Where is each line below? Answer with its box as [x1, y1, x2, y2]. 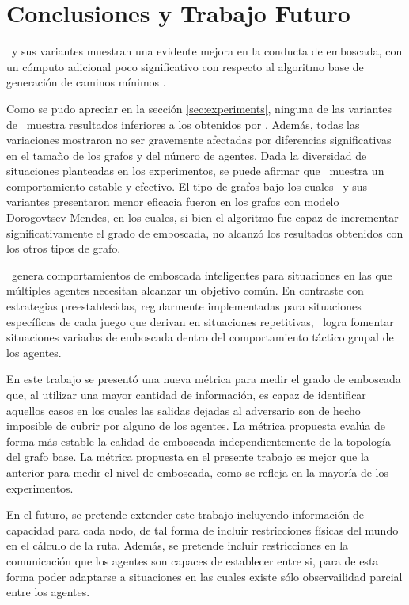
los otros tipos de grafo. [6, 240, 121, 257]
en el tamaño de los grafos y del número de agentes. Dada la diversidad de [6, 146, 367, 163]
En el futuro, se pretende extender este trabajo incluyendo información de [6, 506, 365, 523]
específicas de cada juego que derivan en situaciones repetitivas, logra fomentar [6, 313, 394, 329]
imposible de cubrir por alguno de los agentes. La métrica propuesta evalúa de [6, 417, 386, 434]
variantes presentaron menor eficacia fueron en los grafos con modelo [6, 193, 339, 210]
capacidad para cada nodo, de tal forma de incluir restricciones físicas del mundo [6, 521, 399, 538]
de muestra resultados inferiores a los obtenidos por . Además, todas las [6, 116, 360, 132]
